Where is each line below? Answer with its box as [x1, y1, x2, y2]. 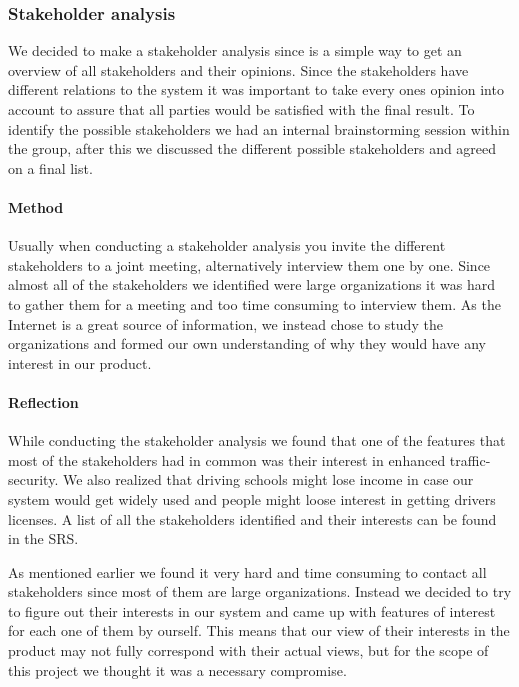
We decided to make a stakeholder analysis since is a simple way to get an [8, 40, 462, 61]
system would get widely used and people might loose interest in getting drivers [8, 488, 496, 509]
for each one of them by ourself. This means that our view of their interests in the [8, 620, 510, 641]
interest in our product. [8, 352, 152, 373]
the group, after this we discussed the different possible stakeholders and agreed [8, 138, 497, 159]
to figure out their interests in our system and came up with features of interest [8, 600, 496, 621]
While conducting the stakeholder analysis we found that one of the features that [8, 430, 506, 451]
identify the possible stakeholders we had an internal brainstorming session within [8, 118, 510, 139]
